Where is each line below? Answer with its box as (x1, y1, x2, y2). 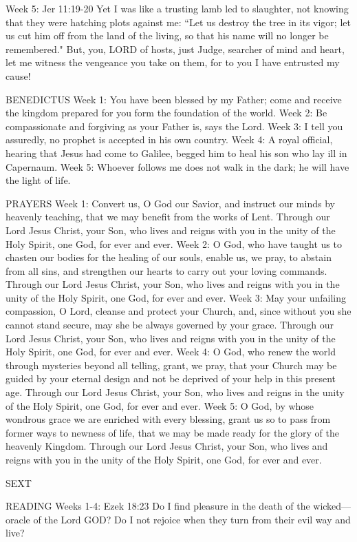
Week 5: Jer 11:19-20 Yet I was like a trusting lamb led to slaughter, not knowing (6, 1, 349, 15)
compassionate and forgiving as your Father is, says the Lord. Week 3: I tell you (6, 118, 343, 133)
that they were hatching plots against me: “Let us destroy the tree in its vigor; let (6, 14, 351, 29)
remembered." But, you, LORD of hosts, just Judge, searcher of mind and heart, (6, 41, 345, 56)
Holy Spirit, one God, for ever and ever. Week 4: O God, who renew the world (6, 344, 336, 359)
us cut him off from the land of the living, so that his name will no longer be (6, 28, 329, 43)
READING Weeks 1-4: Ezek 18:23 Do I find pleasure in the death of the (6, 499, 310, 513)
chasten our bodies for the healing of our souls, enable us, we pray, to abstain (6, 250, 332, 264)
